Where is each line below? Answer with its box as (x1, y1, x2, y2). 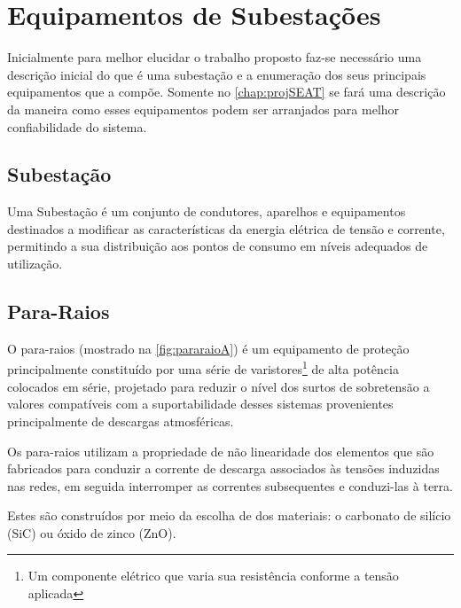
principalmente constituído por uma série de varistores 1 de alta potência (7, 357, 399, 378)
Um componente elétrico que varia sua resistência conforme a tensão (27, 566, 399, 585)
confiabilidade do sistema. (7, 117, 147, 136)
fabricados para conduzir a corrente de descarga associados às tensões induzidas (7, 459, 440, 478)
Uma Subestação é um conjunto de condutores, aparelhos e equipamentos (7, 202, 406, 221)
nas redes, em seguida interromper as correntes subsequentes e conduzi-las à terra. (7, 476, 453, 495)
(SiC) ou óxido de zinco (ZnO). (7, 523, 176, 542)
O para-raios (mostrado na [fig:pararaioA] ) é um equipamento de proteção (7, 339, 410, 357)
